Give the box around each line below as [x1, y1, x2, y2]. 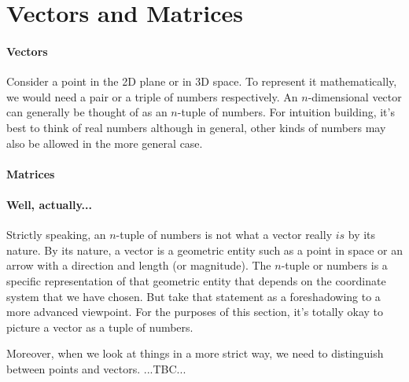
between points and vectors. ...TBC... [6, 360, 186, 376]
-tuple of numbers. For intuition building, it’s [177, 104, 395, 120]
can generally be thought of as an [6, 104, 168, 120]
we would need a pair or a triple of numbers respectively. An [6, 88, 298, 105]
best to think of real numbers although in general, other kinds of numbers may [6, 119, 386, 135]
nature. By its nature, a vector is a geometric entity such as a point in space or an [6, 241, 403, 258]
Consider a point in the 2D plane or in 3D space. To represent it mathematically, [6, 73, 397, 90]
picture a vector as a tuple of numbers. [6, 318, 193, 335]
